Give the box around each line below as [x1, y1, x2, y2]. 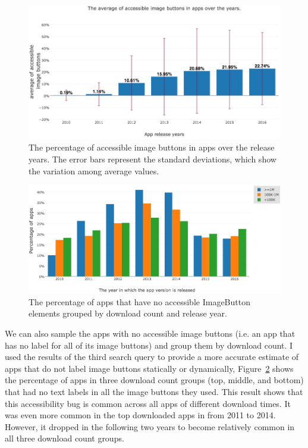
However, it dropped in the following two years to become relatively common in [5, 420, 295, 433]
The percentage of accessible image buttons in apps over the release [29, 141, 275, 153]
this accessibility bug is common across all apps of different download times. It [5, 397, 291, 409]
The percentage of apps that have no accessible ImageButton [29, 295, 250, 308]
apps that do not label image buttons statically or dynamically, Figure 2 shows [5, 362, 294, 374]
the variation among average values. [29, 164, 159, 177]
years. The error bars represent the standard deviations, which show [29, 152, 276, 165]
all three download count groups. [5, 432, 124, 444]
